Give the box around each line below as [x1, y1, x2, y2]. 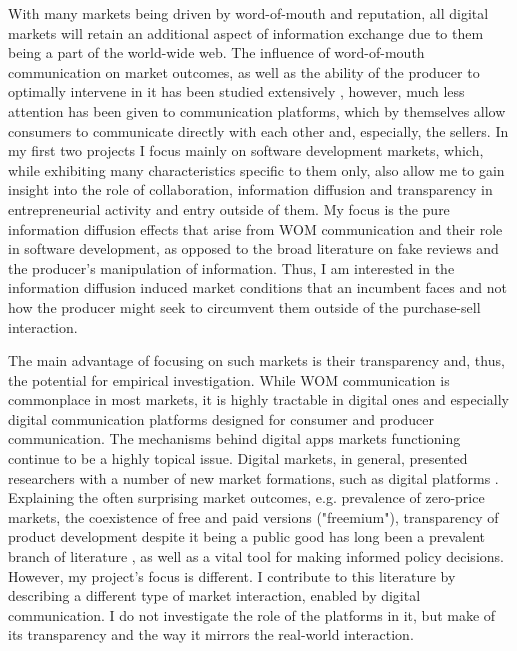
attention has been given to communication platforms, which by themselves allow [8, 100, 506, 121]
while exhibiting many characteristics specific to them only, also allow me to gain [8, 159, 505, 180]
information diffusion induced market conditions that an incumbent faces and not [8, 277, 507, 298]
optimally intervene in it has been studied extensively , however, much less [8, 81, 465, 102]
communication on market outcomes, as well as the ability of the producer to [8, 61, 480, 82]
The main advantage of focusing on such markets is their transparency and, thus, [8, 350, 505, 371]
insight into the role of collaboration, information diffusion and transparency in [8, 179, 493, 200]
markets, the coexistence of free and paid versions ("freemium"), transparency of [8, 506, 499, 527]
